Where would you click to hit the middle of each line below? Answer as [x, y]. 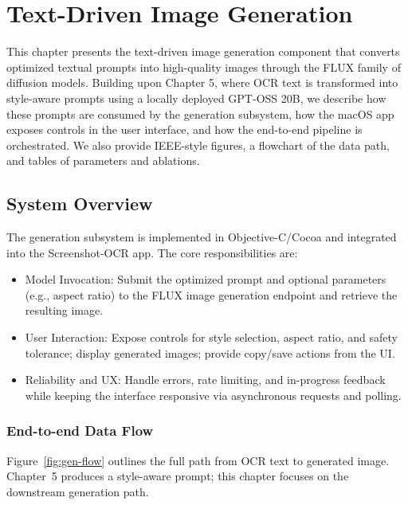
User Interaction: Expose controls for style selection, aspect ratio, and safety [211, 337]
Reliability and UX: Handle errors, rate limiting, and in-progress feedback [205, 380]
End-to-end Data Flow [80, 431]
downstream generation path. [78, 491]
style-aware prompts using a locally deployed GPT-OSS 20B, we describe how [196, 98]
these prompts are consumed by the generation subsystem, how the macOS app [200, 114]
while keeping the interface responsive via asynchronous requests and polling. [213, 395]
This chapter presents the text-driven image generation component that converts [203, 51]
